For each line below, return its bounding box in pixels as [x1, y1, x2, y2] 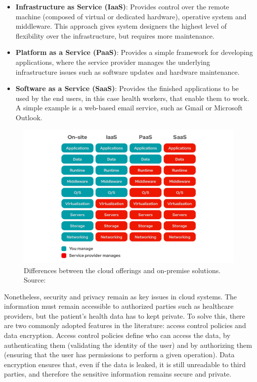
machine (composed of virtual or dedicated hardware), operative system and [15, 11, 247, 21]
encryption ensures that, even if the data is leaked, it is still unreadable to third [4, 359, 246, 369]
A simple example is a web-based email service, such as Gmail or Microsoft [15, 102, 243, 113]
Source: [24, 275, 46, 285]
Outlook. [15, 112, 43, 122]
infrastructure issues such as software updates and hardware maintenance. [15, 66, 240, 77]
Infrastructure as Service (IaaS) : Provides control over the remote [15, 1, 229, 11]
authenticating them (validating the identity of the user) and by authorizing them [4, 339, 252, 350]
